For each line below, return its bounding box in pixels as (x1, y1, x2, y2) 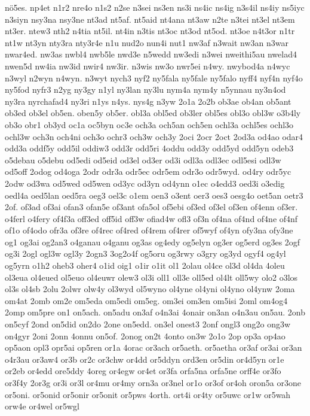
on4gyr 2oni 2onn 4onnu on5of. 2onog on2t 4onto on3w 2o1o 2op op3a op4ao (5, 329, 286, 342)
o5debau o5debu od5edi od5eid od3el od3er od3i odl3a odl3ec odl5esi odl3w (5, 153, 281, 166)
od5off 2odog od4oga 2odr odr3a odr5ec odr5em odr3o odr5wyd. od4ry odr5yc (5, 165, 291, 178)
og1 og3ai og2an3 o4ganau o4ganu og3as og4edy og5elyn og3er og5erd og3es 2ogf (5, 235, 300, 248)
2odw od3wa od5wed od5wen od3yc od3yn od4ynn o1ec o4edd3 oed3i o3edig (5, 177, 285, 189)
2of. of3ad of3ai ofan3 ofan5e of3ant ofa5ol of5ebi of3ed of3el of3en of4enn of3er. (5, 201, 298, 213)
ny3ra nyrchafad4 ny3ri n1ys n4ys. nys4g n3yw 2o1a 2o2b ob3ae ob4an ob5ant (5, 95, 291, 107)
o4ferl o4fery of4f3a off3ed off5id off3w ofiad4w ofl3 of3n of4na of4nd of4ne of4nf (5, 212, 298, 224)
